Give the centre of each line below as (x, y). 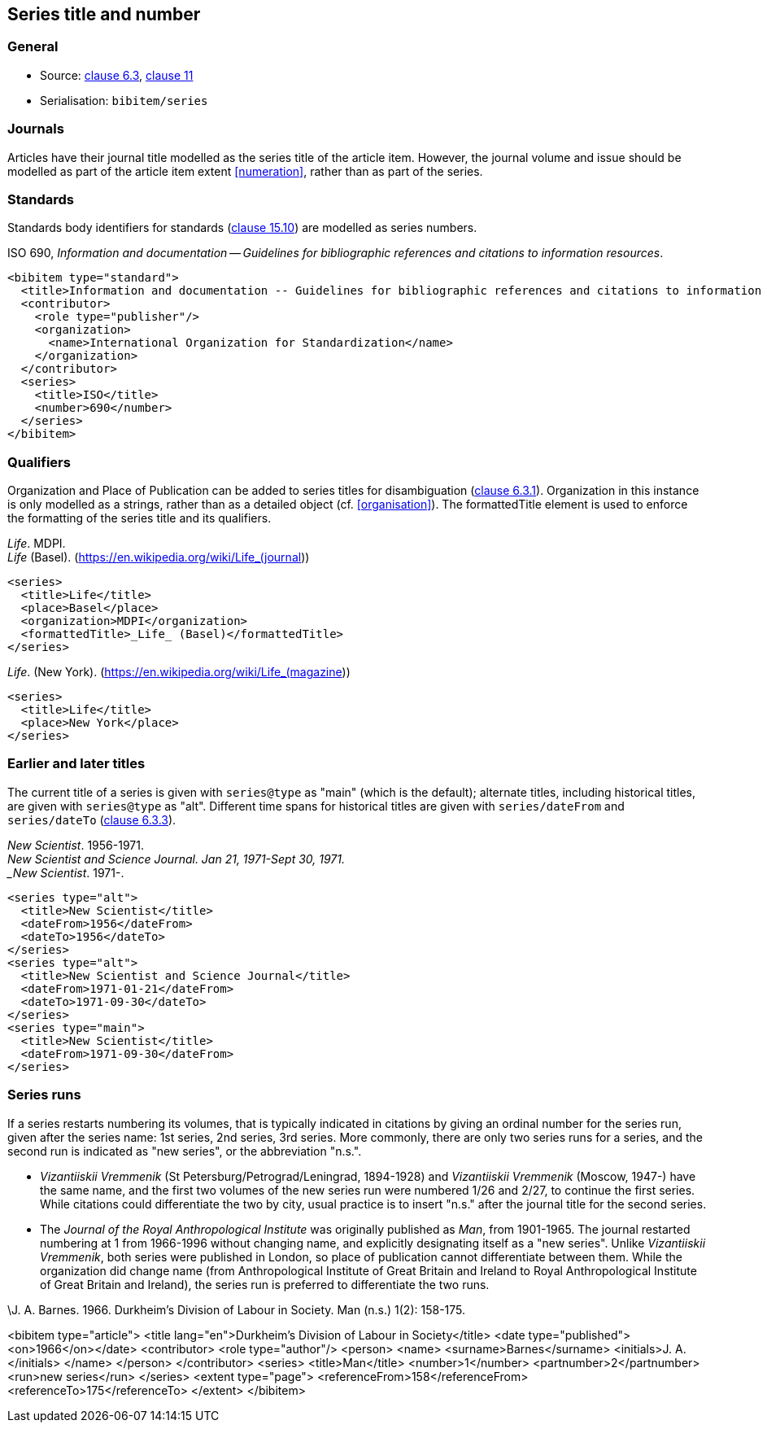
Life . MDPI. (37, 544)
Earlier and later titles (76, 764)
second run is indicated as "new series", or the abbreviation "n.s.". (185, 1151)
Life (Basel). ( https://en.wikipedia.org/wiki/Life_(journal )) (159, 557)
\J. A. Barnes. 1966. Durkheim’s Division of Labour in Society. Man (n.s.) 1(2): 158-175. (237, 1309)
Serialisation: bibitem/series (124, 100)
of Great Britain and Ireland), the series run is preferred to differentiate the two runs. (265, 1284)
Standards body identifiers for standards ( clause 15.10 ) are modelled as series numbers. (242, 228)
